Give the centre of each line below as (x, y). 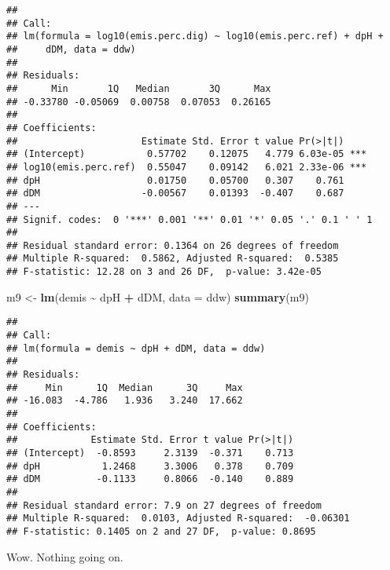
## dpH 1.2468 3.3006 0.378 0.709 (150, 466)
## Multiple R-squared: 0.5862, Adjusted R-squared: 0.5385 (173, 259)
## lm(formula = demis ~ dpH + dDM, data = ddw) (136, 348)
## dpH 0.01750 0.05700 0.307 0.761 (175, 180)
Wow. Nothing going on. (65, 556)
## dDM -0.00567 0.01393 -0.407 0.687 (175, 194)
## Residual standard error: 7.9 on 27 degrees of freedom (164, 505)
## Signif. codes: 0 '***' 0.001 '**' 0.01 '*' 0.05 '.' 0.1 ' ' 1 (189, 219)
